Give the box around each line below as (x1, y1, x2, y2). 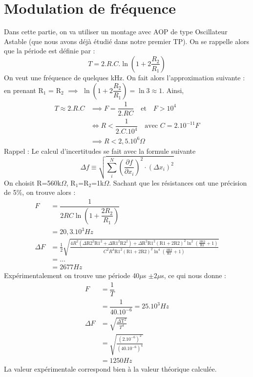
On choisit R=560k (4, 177, 61, 188)
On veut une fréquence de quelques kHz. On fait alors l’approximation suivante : (4, 72, 245, 82)
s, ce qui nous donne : (161, 270, 226, 280)
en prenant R (4, 85, 43, 95)
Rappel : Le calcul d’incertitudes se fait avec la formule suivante (4, 145, 196, 156)
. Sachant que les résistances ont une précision (109, 177, 247, 188)
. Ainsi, (162, 85, 184, 95)
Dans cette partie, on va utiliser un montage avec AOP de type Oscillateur (4, 26, 228, 37)
